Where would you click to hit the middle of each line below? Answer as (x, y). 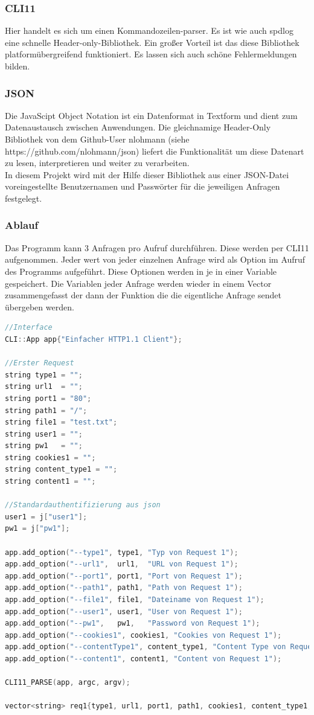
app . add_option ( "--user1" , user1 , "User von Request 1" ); (124, 611)
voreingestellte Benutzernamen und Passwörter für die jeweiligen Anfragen (143, 186)
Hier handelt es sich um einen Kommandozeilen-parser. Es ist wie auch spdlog (149, 30)
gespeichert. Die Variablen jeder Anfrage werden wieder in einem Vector (138, 283)
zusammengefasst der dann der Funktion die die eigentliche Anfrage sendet (143, 295)
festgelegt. (24, 198)
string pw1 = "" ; (44, 446)
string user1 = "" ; (44, 434)
